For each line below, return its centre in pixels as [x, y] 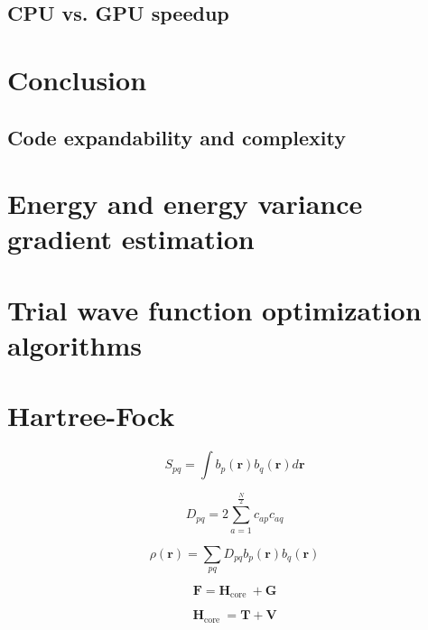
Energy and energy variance [185, 204]
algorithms [74, 344]
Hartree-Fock [91, 416]
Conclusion [77, 79]
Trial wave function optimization [214, 309]
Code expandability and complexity [177, 137]
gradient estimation [131, 239]
